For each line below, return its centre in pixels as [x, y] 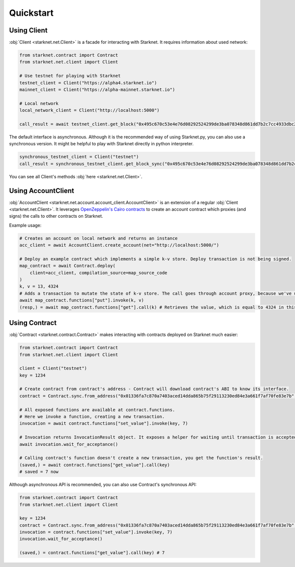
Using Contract [33, 323]
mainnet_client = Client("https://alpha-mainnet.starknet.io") [97, 89]
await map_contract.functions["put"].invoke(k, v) [82, 300]
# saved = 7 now [39, 472]
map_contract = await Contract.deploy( [67, 266]
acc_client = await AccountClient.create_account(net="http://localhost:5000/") [119, 245]
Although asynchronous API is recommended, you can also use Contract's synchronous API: [103, 485]
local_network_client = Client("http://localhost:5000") [89, 110]
